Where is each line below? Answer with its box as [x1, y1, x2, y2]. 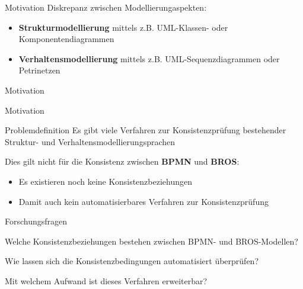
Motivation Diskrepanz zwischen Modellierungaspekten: [5, 1, 207, 13]
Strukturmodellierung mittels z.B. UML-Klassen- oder [18, 21, 228, 33]
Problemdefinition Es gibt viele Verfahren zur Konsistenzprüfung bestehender [5, 124, 286, 136]
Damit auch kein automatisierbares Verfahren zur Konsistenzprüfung [18, 195, 269, 207]
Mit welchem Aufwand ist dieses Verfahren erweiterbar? [5, 274, 208, 287]
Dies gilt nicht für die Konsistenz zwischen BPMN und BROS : [5, 155, 240, 168]
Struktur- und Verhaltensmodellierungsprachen [5, 135, 176, 147]
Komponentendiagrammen [18, 33, 114, 45]
